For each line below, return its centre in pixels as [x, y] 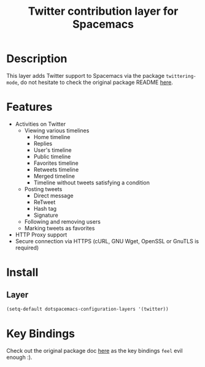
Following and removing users [63, 221]
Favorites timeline [56, 163]
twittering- [181, 76]
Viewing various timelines [57, 131]
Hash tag [45, 208]
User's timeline [52, 150]
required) [27, 248]
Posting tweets [43, 189]
